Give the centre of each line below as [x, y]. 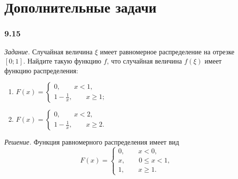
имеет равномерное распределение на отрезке [167, 51]
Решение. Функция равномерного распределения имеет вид [92, 142]
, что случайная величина [144, 61]
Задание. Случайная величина [49, 51]
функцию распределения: [41, 70]
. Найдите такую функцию [62, 61]
